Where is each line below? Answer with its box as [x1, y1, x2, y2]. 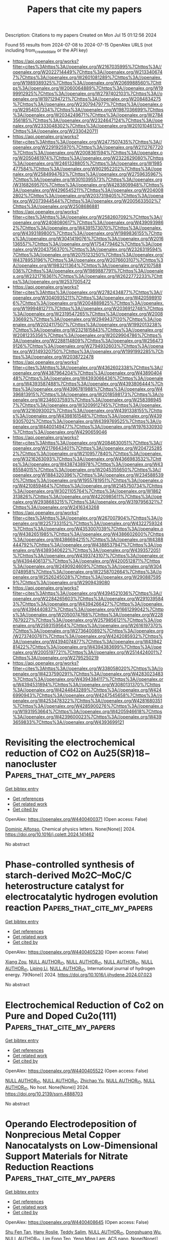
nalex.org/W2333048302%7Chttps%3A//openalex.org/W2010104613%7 [12, 122, 164, 128]
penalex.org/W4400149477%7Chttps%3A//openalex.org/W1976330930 [12, 423, 162, 429]
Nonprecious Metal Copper [5, 1129, 121, 1141]
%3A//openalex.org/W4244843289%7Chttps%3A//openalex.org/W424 [12, 687, 162, 693]
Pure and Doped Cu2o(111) [5, 1010, 117, 1022]
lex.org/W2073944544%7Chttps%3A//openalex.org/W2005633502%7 [12, 198, 161, 204]
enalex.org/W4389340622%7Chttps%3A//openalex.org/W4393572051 [12, 547, 161, 553]
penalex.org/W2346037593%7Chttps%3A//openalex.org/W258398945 [12, 396, 162, 403]
